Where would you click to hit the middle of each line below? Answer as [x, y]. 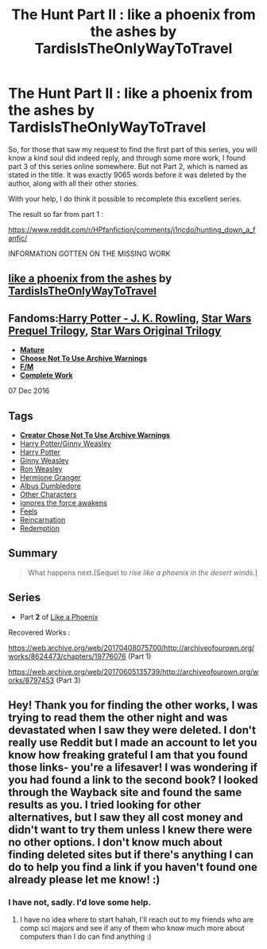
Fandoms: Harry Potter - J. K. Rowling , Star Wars [130, 318]
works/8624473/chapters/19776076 [67, 656]
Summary [33, 553]
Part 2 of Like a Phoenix [59, 616]
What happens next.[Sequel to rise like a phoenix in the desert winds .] [143, 573]
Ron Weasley [41, 469]
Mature [32, 350]
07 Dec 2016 [29, 391]
